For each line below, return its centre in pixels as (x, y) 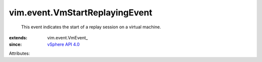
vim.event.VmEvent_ (68, 37)
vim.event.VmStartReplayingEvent (81, 12)
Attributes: (19, 53)
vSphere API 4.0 (64, 44)
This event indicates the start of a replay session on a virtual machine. (91, 27)
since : (15, 44)
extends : (18, 37)
